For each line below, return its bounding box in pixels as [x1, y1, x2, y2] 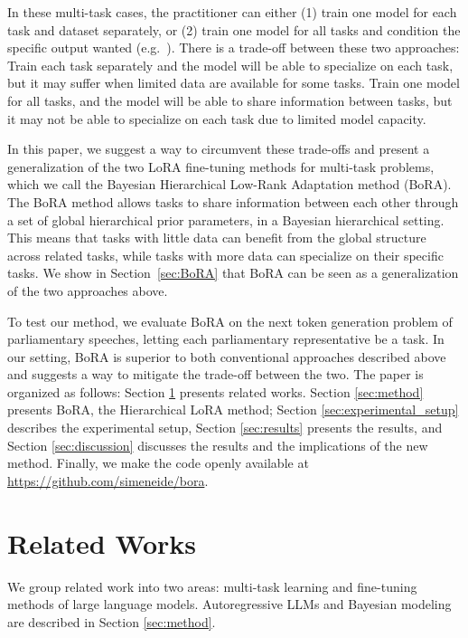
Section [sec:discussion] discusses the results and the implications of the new [7, 435, 428, 454]
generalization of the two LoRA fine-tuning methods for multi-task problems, [7, 157, 435, 176]
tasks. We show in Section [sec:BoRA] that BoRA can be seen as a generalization [7, 263, 459, 282]
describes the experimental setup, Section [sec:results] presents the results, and [7, 418, 443, 437]
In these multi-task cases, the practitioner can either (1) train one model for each [7, 3, 457, 21]
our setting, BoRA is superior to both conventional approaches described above [7, 347, 446, 366]
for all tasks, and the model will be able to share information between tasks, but [7, 90, 453, 110]
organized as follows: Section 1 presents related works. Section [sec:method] [7, 382, 424, 401]
